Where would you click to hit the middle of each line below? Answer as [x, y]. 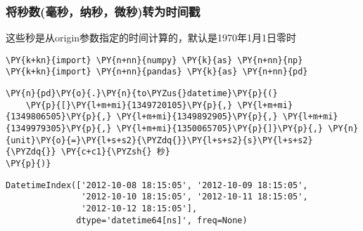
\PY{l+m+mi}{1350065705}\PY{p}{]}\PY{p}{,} [220, 129]
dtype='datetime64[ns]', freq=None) [162, 220]
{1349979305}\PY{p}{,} [59, 129]
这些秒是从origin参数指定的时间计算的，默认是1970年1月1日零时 [151, 38]
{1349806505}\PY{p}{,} [59, 117]
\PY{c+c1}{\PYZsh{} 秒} [115, 152]
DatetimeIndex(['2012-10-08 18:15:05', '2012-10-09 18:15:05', [157, 185]
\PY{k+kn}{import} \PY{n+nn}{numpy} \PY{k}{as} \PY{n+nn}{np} [154, 60]
